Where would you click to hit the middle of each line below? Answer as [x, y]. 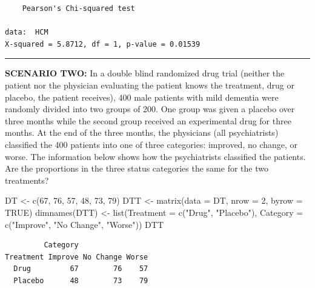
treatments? [27, 180]
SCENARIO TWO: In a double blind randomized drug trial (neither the [145, 73]
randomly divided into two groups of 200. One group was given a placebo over [150, 109]
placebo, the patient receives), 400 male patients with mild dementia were [142, 97]
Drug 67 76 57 [81, 269]
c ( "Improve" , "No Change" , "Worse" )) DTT [85, 224]
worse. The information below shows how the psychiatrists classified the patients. [155, 156]
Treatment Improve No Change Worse [77, 257]
